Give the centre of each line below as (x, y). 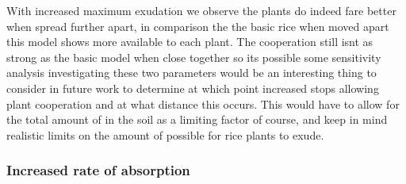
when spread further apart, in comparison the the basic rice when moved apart (198, 26)
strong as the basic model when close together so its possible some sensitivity (194, 57)
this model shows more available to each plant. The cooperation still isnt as (190, 42)
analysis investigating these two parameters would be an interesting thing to (192, 73)
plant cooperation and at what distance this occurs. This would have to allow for (203, 103)
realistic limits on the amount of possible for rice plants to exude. (165, 134)
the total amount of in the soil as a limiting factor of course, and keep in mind (197, 119)
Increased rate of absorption (98, 170)
